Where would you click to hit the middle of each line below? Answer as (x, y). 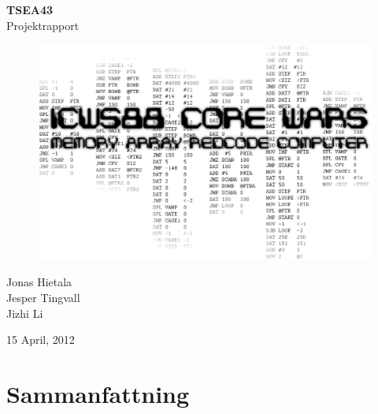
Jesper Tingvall (43, 298)
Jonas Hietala (39, 282)
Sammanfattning (98, 394)
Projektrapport (43, 25)
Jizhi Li (25, 313)
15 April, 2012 (41, 339)
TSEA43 (30, 9)
